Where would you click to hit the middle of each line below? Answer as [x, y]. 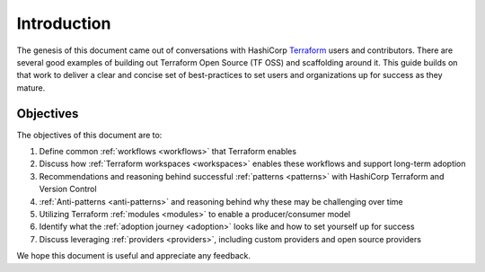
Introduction [64, 23]
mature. [31, 88]
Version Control [68, 189]
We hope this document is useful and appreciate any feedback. [134, 256]
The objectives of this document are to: [89, 135]
